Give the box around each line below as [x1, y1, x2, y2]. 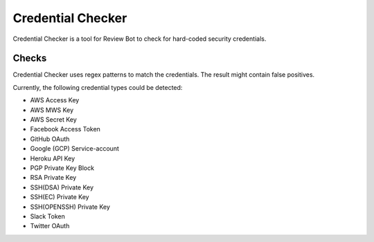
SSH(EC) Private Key [30, 193, 89, 201]
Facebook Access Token [30, 125, 100, 133]
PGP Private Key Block [30, 163, 95, 172]
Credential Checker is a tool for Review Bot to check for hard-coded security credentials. [12, 35, 267, 43]
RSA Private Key [30, 174, 77, 182]
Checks [12, 53, 47, 64]
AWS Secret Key [30, 115, 78, 124]
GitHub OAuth [30, 135, 70, 143]
